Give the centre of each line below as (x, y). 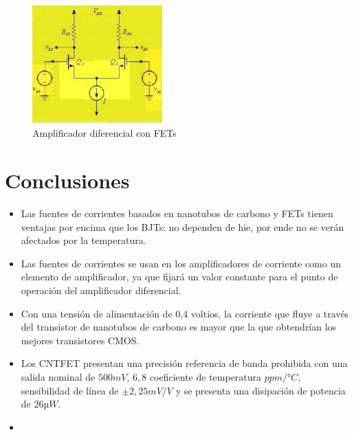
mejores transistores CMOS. (80, 340)
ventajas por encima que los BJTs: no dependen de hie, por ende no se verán (182, 226)
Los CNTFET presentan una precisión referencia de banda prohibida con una (184, 363)
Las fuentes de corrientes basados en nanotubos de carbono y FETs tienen (177, 213)
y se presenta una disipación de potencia (261, 390)
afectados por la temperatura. (84, 240)
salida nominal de (58, 376)
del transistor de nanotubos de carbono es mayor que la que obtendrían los (179, 327)
